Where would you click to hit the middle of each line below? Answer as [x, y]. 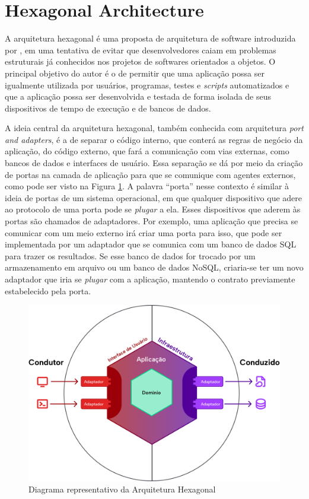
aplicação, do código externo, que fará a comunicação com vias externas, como [147, 151]
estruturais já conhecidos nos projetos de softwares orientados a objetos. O [140, 61]
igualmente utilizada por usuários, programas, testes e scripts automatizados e [147, 85]
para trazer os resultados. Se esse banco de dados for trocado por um [130, 255]
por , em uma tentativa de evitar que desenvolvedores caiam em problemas [141, 50]
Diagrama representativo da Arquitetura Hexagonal [122, 489]
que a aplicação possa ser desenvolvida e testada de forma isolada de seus [138, 96]
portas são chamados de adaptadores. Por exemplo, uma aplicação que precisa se [152, 221]
